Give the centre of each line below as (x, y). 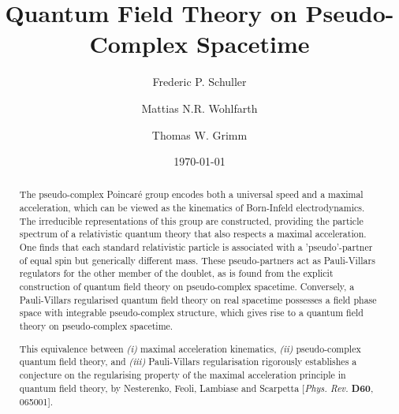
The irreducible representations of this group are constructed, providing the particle (191, 220)
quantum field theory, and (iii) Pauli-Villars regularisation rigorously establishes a (188, 362)
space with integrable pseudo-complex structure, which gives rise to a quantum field (191, 313)
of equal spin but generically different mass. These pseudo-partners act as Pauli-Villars (197, 260)
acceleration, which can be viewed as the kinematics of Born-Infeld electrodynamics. (192, 208)
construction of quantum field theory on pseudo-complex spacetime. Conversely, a (187, 287)
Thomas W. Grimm (199, 134)
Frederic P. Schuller (199, 82)
